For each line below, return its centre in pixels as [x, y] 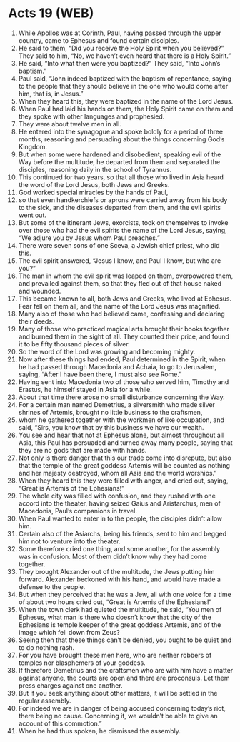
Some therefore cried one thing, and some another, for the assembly [119, 548]
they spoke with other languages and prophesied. [91, 116]
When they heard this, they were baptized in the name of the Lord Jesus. [126, 101]
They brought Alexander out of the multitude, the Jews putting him [116, 571]
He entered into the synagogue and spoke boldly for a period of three [121, 131]
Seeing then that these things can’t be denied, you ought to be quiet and [125, 640]
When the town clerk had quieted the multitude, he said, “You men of [120, 609]
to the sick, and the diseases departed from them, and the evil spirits [119, 207]
